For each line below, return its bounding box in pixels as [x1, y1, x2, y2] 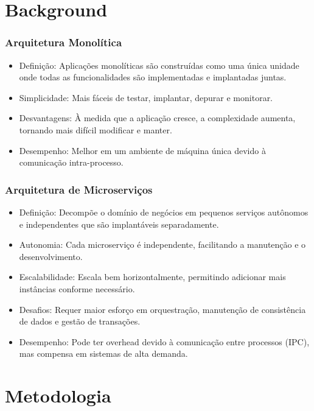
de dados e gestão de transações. [19, 315, 141, 328]
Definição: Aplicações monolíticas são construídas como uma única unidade [19, 58, 299, 71]
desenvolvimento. [19, 250, 83, 262]
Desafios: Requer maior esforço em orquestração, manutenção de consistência [19, 303, 306, 315]
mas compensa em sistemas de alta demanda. [19, 347, 188, 360]
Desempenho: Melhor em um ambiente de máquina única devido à [19, 144, 266, 156]
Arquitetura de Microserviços [5, 181, 153, 197]
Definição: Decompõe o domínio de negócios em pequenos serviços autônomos [19, 205, 309, 218]
